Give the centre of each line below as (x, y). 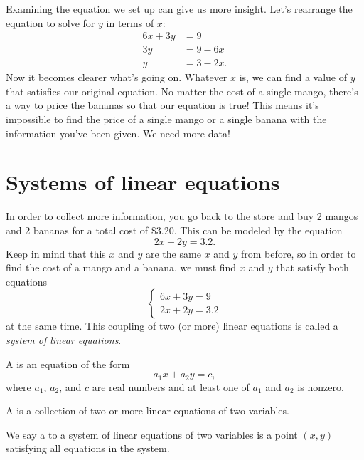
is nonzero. (321, 386)
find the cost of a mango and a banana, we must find (121, 267)
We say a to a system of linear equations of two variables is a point (152, 434)
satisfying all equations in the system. (88, 448)
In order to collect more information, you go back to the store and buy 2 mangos (182, 216)
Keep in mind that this (56, 253)
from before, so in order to (298, 253)
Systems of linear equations (143, 182)
